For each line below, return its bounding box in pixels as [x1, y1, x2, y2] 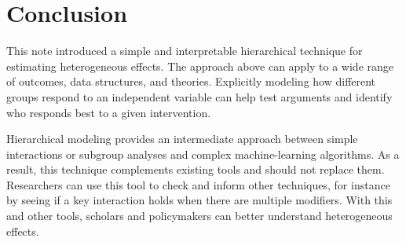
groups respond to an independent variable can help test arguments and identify [6, 88, 393, 104]
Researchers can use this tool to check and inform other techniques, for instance [6, 176, 390, 192]
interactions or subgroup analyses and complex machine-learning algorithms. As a [6, 145, 400, 162]
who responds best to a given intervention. [6, 104, 211, 120]
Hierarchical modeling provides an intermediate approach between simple [6, 130, 358, 147]
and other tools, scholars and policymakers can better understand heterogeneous [6, 207, 393, 224]
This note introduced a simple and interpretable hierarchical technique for [6, 42, 363, 59]
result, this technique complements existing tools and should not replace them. [6, 161, 385, 178]
